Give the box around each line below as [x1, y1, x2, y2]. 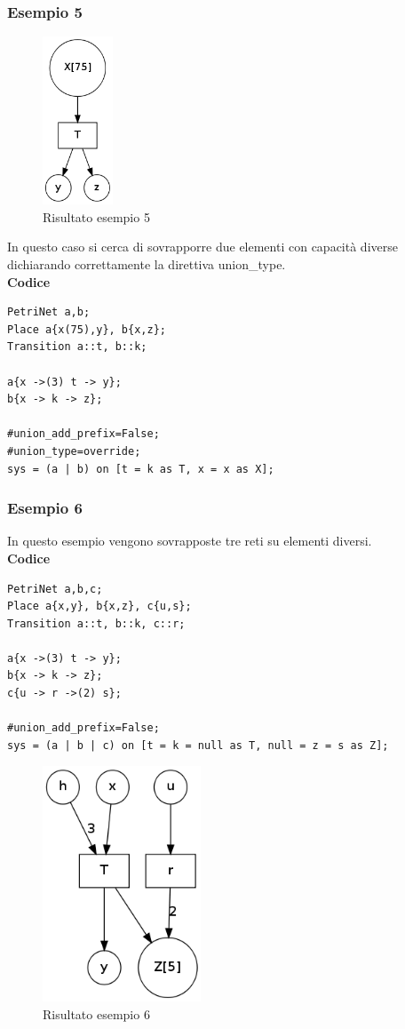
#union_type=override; [7, 444, 141, 458]
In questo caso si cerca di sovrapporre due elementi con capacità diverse [7, 237, 398, 256]
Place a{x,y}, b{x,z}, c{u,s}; [7, 600, 192, 613]
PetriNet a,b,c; [7, 582, 103, 595]
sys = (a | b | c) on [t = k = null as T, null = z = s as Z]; [7, 738, 389, 752]
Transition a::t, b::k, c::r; [7, 617, 186, 630]
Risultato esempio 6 [43, 1004, 150, 1023]
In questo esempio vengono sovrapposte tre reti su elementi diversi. [7, 531, 372, 550]
